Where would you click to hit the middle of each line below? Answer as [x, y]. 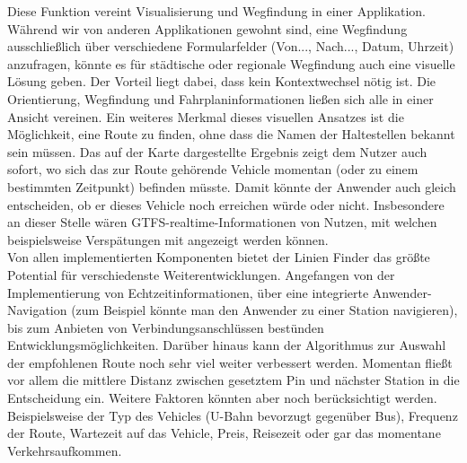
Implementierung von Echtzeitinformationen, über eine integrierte [188, 292]
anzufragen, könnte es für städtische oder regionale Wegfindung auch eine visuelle [231, 63]
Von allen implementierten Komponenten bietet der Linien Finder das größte [219, 257]
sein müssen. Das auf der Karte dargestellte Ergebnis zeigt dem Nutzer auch [217, 151]
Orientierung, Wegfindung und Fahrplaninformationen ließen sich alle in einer [220, 98]
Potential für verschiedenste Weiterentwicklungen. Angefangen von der [201, 274]
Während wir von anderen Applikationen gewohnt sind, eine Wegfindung [207, 28]
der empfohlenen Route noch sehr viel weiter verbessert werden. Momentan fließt [230, 362]
